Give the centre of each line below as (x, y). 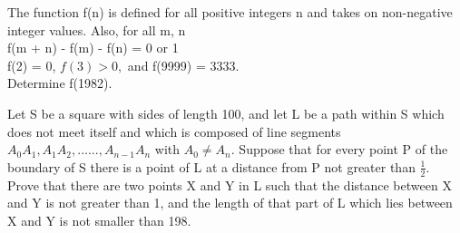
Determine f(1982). (60, 83)
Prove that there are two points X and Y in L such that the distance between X (230, 184)
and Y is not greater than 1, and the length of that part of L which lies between (230, 203)
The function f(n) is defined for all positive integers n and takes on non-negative (230, 12)
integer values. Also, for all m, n (97, 29)
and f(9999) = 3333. (183, 65)
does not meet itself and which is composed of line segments (174, 131)
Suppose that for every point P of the (343, 149)
